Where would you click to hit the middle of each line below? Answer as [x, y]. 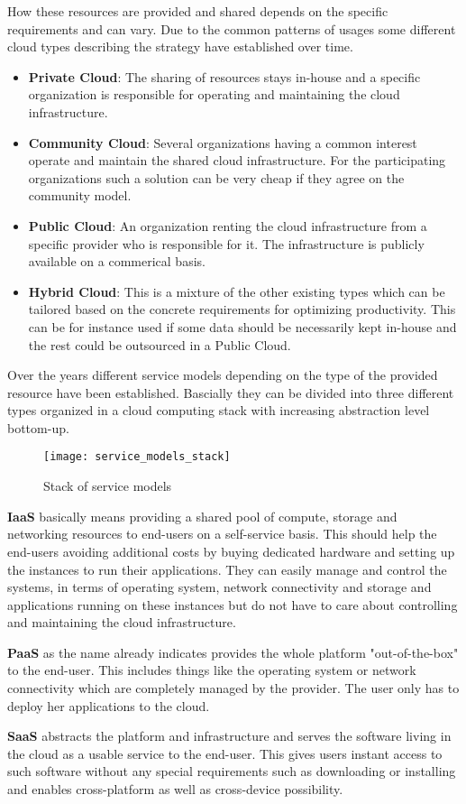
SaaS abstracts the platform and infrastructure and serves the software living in [229, 736]
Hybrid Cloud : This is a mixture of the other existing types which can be [237, 291]
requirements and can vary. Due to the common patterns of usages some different [232, 28]
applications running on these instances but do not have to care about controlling [233, 604]
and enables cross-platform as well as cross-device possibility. [175, 789]
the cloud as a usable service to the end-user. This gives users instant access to [225, 753]
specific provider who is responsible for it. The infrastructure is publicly [226, 243]
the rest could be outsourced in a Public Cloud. [160, 344]
